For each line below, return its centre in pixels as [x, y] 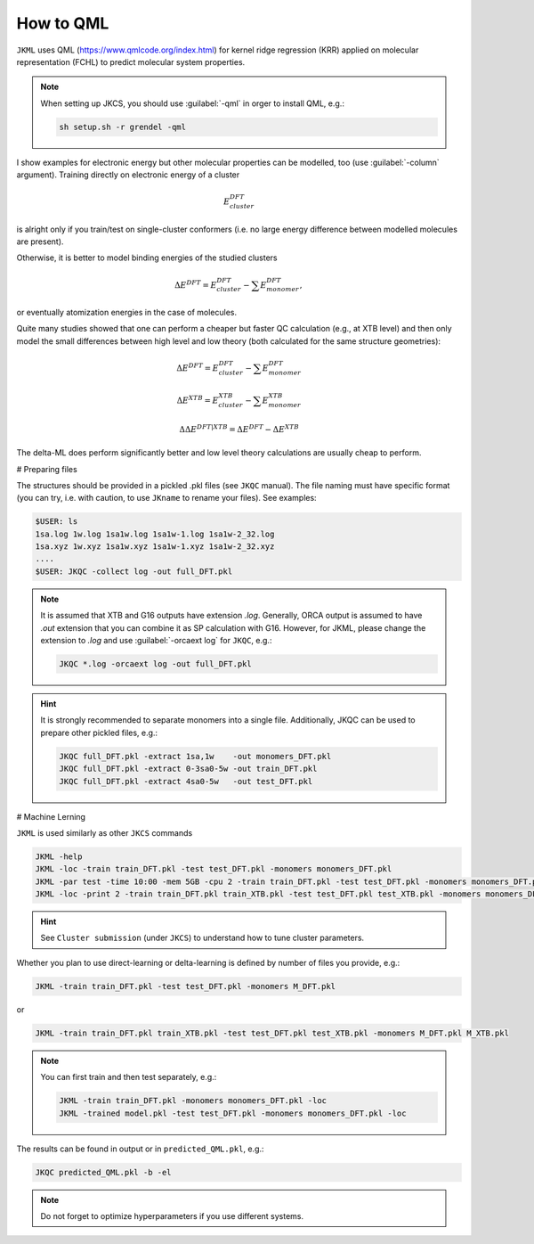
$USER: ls [57, 522]
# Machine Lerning [51, 816]
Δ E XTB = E [198, 400]
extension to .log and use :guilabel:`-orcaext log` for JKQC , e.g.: [156, 641]
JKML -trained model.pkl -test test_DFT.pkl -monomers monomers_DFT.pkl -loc [233, 1113]
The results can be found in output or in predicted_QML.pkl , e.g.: [140, 1149]
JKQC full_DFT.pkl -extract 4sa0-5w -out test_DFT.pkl [186, 781]
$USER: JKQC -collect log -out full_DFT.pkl [134, 571]
